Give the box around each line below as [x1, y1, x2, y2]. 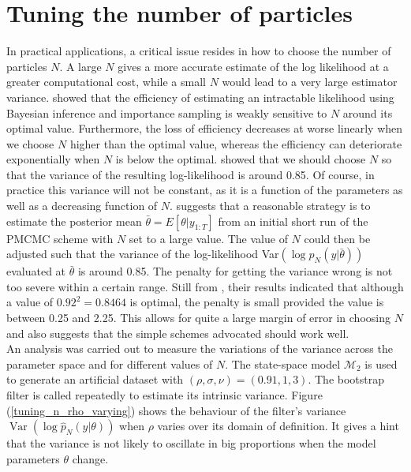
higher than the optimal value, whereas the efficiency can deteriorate [69, 135, 402, 152]
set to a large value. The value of [129, 230, 288, 246]
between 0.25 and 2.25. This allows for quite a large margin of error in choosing [6, 309, 390, 326]
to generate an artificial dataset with [6, 371, 184, 388]
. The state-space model [225, 355, 341, 372]
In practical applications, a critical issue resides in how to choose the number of [6, 43, 391, 59]
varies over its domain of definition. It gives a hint [157, 418, 399, 434]
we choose [6, 135, 54, 152]
